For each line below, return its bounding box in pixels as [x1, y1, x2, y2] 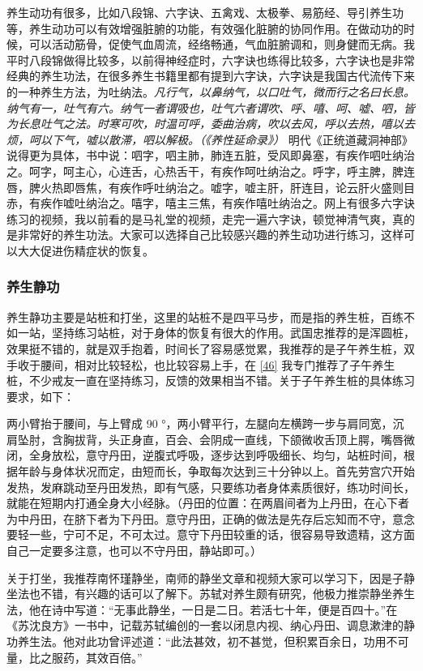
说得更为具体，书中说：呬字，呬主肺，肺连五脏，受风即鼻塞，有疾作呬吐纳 [6, 147, 404, 164]
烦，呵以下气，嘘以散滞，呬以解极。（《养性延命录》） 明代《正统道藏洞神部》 [6, 130, 413, 147]
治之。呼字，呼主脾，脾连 [278, 162, 415, 179]
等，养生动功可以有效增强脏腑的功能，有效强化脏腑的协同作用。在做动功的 [6, 19, 404, 36]
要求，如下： [6, 387, 75, 404]
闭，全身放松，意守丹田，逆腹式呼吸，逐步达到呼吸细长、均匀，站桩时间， [6, 447, 404, 464]
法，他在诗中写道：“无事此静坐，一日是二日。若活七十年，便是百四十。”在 [6, 600, 398, 618]
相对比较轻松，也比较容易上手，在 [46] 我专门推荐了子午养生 [74, 356, 395, 373]
